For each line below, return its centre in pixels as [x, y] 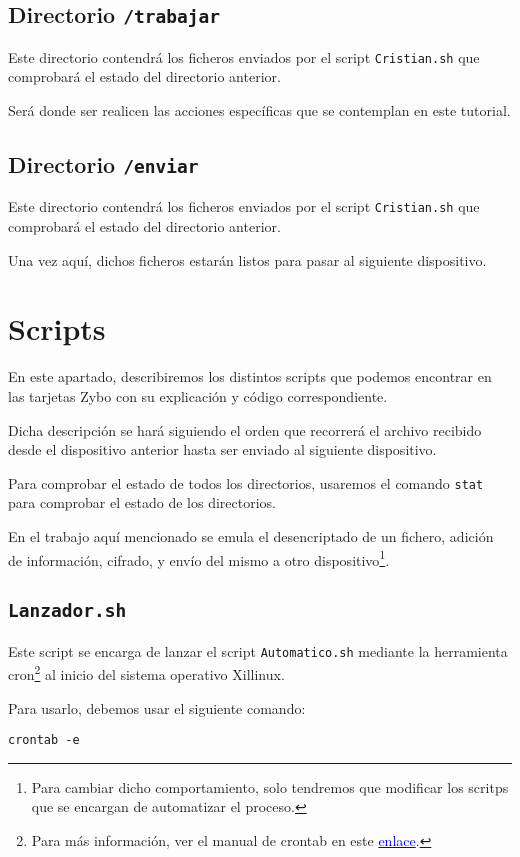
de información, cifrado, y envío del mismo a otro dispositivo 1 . [199, 558]
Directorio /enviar [103, 164]
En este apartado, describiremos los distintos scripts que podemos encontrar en [250, 376]
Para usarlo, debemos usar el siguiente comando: [157, 707]
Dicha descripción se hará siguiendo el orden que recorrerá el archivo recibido [245, 429]
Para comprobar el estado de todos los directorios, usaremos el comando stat [246, 482]
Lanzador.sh [67, 611]
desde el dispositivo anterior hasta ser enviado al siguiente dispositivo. [222, 449]
